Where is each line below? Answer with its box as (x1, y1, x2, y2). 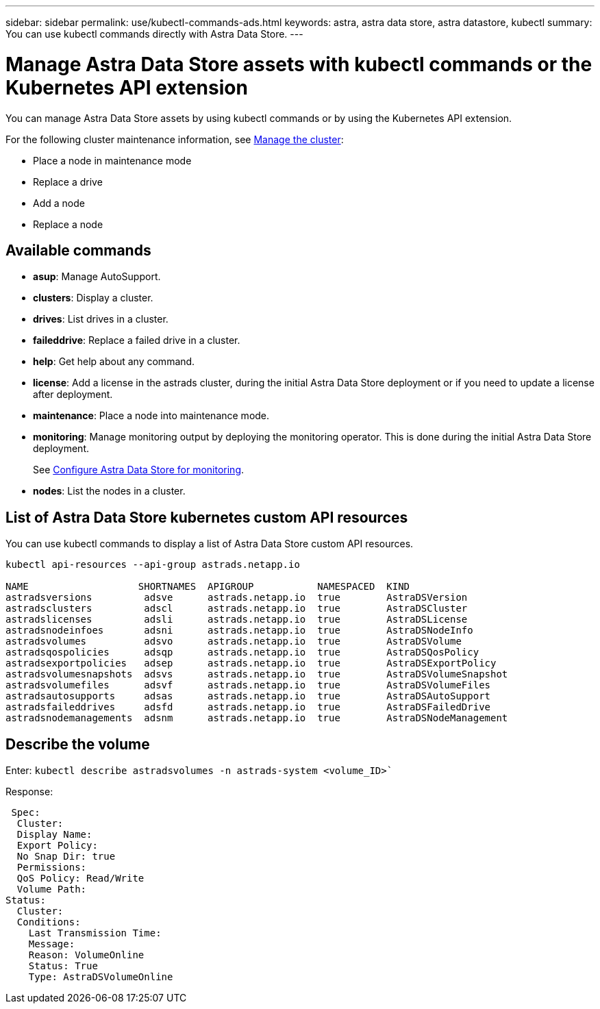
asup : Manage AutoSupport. (33, 271, 161, 283)
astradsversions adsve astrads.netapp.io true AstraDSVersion (5, 592, 468, 603)
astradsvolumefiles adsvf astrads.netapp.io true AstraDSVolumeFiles (5, 680, 491, 691)
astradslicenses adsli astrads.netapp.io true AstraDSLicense (5, 614, 468, 625)
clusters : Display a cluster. (33, 292, 153, 304)
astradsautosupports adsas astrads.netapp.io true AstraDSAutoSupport (5, 690, 491, 702)
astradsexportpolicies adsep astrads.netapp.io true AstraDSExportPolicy (5, 658, 497, 669)
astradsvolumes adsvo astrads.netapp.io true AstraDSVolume (5, 636, 462, 647)
